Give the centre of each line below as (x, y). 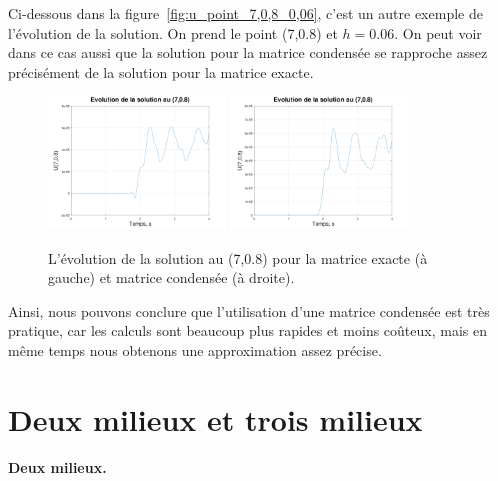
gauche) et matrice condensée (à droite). (171, 277)
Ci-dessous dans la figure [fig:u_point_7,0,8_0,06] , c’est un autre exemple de (245, 13)
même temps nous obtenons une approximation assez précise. (195, 349)
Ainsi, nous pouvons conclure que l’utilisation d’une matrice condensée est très (249, 310)
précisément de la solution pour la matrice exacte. (161, 71)
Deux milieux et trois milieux (215, 418)
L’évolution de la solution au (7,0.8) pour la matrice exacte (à (238, 257)
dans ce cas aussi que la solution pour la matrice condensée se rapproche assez (248, 52)
